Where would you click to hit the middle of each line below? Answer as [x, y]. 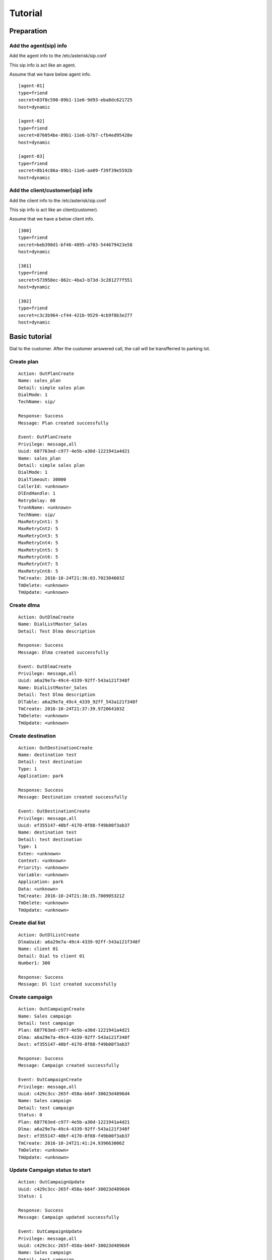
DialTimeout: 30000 [42, 479]
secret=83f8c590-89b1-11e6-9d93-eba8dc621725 [76, 100]
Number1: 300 [34, 963]
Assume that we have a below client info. [52, 219]
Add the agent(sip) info [38, 45]
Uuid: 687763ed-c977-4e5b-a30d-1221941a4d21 [74, 451]
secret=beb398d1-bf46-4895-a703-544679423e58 [76, 245]
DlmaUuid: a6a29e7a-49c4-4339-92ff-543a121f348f [79, 942]
